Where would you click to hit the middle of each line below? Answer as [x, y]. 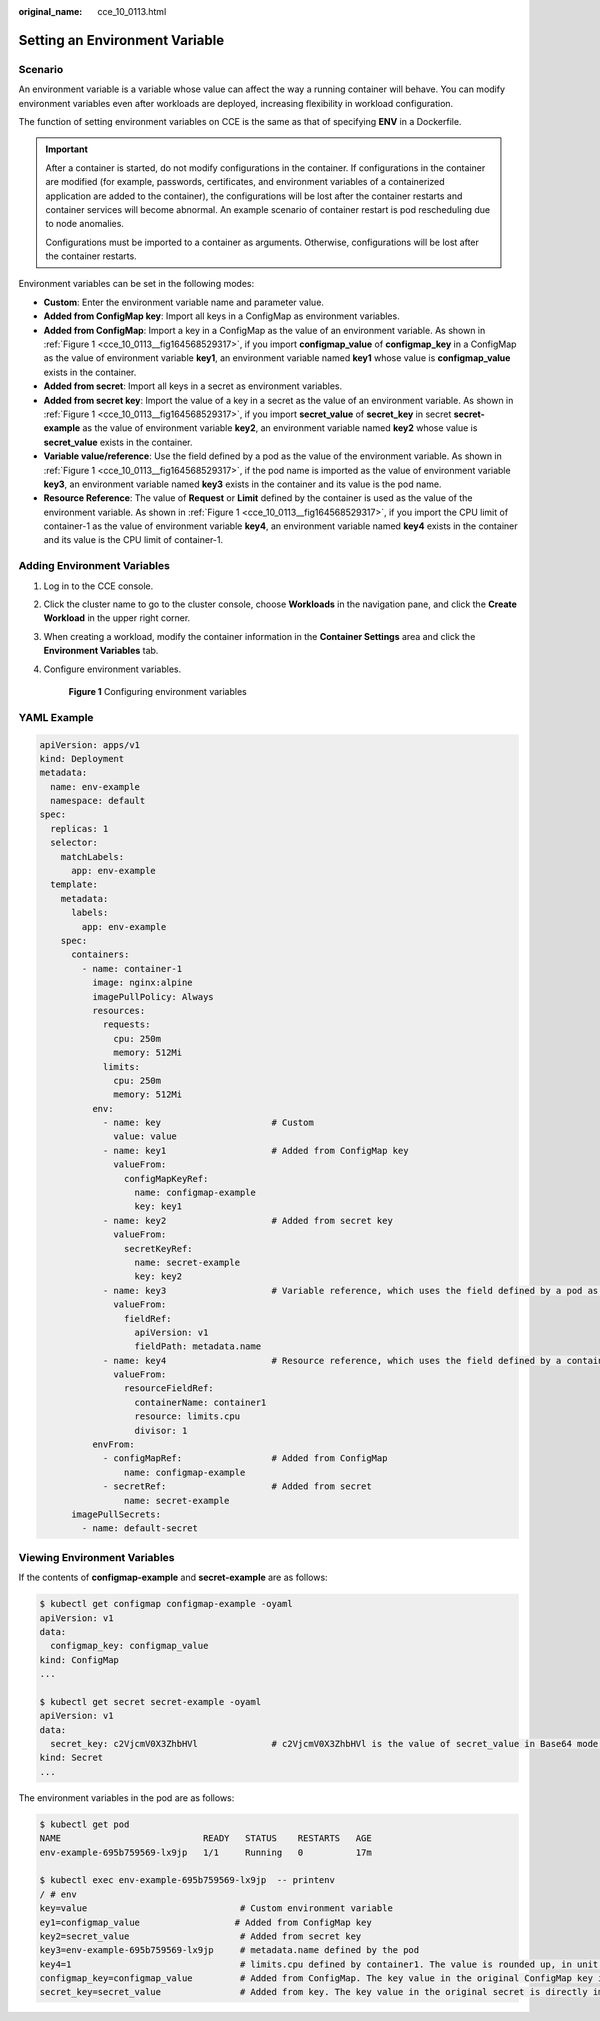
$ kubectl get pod [84, 1824]
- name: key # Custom [208, 1123]
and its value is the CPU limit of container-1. [133, 540]
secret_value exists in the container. [118, 442]
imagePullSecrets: [116, 1514]
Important [67, 149]
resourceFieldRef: [168, 1388]
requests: [126, 1024]
